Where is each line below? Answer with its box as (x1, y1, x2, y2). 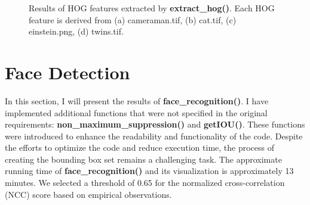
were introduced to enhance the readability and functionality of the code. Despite (5, 129, 303, 142)
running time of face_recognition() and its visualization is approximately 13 (5, 164, 294, 177)
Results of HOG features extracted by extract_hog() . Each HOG (29, 2, 275, 14)
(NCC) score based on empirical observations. (5, 188, 172, 200)
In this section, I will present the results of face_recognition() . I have (5, 94, 269, 107)
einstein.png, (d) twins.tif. (29, 25, 124, 38)
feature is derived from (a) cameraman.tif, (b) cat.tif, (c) (29, 13, 237, 26)
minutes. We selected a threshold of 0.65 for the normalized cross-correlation (5, 176, 285, 189)
